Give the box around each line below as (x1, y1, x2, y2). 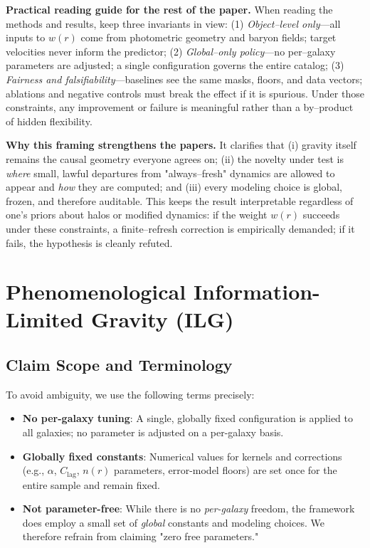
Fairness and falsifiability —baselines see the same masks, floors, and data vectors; (6, 71, 363, 86)
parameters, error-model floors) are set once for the (114, 463, 337, 478)
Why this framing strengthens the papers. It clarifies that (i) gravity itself (6, 137, 356, 152)
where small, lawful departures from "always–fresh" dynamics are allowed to (6, 165, 335, 180)
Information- (193, 277, 320, 306)
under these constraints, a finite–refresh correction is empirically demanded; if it (6, 221, 355, 236)
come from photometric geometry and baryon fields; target (80, 30, 337, 45)
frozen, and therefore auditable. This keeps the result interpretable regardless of (6, 193, 354, 208)
